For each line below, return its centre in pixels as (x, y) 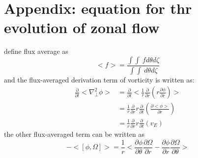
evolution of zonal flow (82, 27)
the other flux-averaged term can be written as (74, 134)
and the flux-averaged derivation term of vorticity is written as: (99, 79)
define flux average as (36, 51)
